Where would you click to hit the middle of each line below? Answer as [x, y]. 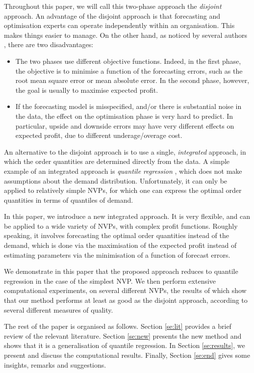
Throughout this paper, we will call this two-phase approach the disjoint [113, 6]
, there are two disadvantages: [49, 44]
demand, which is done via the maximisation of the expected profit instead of [120, 245]
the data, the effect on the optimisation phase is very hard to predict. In [124, 116]
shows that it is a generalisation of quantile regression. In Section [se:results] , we [125, 345]
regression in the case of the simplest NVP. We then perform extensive [110, 280]
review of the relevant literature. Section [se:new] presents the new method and [123, 335]
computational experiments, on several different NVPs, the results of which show [125, 290]
